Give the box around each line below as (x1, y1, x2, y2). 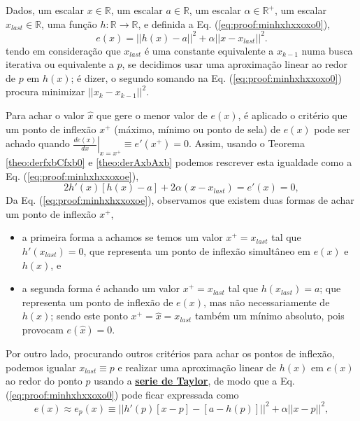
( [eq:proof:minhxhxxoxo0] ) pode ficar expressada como (6, 387, 239, 401)
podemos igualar (6, 359, 76, 374)
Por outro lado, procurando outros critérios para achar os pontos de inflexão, (6, 345, 335, 360)
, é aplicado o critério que (238, 108, 347, 123)
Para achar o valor (6, 108, 85, 123)
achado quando (6, 136, 70, 151)
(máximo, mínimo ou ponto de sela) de (114, 121, 280, 136)
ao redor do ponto (6, 373, 82, 388)
